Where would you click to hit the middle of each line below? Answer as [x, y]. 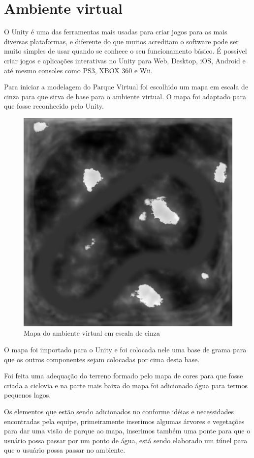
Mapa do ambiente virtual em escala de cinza [92, 333]
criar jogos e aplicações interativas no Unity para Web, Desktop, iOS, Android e [125, 60]
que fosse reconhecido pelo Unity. [54, 106]
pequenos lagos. [28, 395]
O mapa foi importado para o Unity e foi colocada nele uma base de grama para [125, 350]
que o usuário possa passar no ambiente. [65, 450]
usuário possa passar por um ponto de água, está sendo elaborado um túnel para [126, 440]
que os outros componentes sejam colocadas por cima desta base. [102, 359]
